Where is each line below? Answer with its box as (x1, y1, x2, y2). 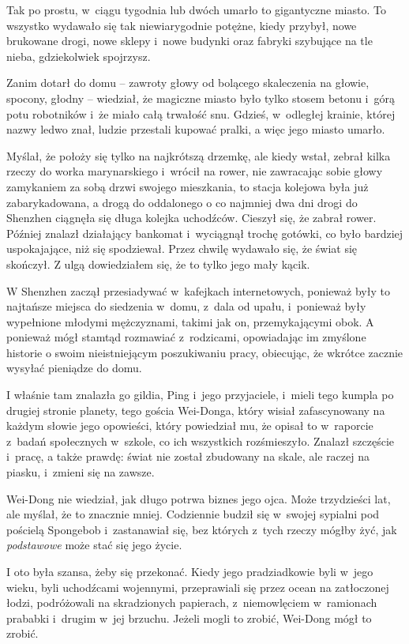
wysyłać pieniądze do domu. (6, 360, 142, 376)
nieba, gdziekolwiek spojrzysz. (6, 47, 151, 64)
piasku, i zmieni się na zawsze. (6, 464, 155, 480)
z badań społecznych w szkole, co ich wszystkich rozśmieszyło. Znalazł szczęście (6, 432, 395, 449)
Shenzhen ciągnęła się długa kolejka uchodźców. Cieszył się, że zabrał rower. (6, 209, 377, 226)
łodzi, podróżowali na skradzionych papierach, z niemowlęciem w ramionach (6, 594, 377, 611)
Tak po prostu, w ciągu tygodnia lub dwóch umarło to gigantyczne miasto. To (6, 2, 386, 17)
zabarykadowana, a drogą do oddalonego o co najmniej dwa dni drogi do (6, 194, 358, 210)
